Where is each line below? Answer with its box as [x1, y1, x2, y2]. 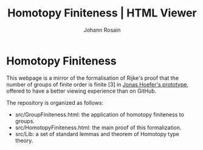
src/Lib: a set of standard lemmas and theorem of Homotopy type [15, 130, 179, 137]
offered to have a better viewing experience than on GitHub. [6, 87, 157, 95]
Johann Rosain [83, 26, 121, 34]
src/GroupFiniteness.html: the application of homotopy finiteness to [15, 110, 184, 118]
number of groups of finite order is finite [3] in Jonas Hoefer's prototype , [6, 80, 188, 88]
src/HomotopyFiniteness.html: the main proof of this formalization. [15, 124, 182, 131]
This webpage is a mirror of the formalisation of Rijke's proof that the [6, 74, 179, 82]
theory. [15, 137, 33, 144]
